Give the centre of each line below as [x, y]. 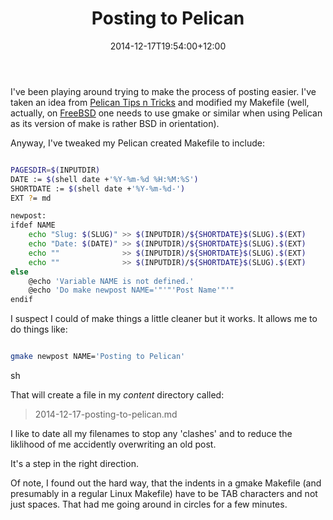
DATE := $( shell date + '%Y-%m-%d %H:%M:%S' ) [104, 179]
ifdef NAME [33, 225]
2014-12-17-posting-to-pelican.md [106, 414]
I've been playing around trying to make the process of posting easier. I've [163, 91]
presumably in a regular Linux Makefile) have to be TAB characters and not [164, 494]
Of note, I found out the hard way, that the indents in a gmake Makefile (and [166, 483]
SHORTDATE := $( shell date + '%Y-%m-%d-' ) [98, 188]
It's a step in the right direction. [74, 464]
